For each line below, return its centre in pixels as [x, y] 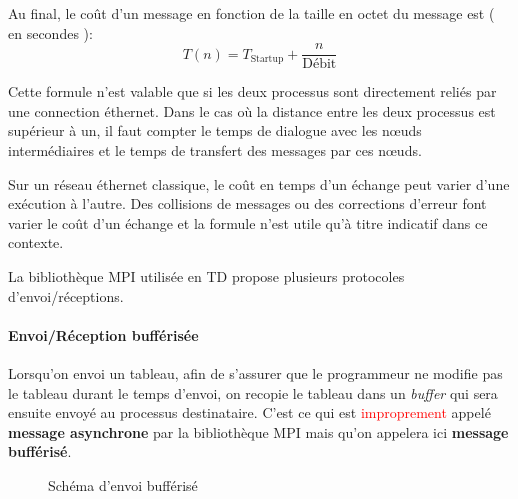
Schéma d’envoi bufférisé [123, 484]
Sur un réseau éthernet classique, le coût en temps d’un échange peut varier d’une [259, 183]
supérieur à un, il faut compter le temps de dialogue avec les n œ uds [215, 130]
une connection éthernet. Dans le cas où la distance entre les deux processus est [252, 110]
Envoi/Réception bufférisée [103, 334]
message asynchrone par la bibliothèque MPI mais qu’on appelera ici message [258, 431]
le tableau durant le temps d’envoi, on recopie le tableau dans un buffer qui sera [253, 392]
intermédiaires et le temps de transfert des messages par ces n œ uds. [215, 150]
